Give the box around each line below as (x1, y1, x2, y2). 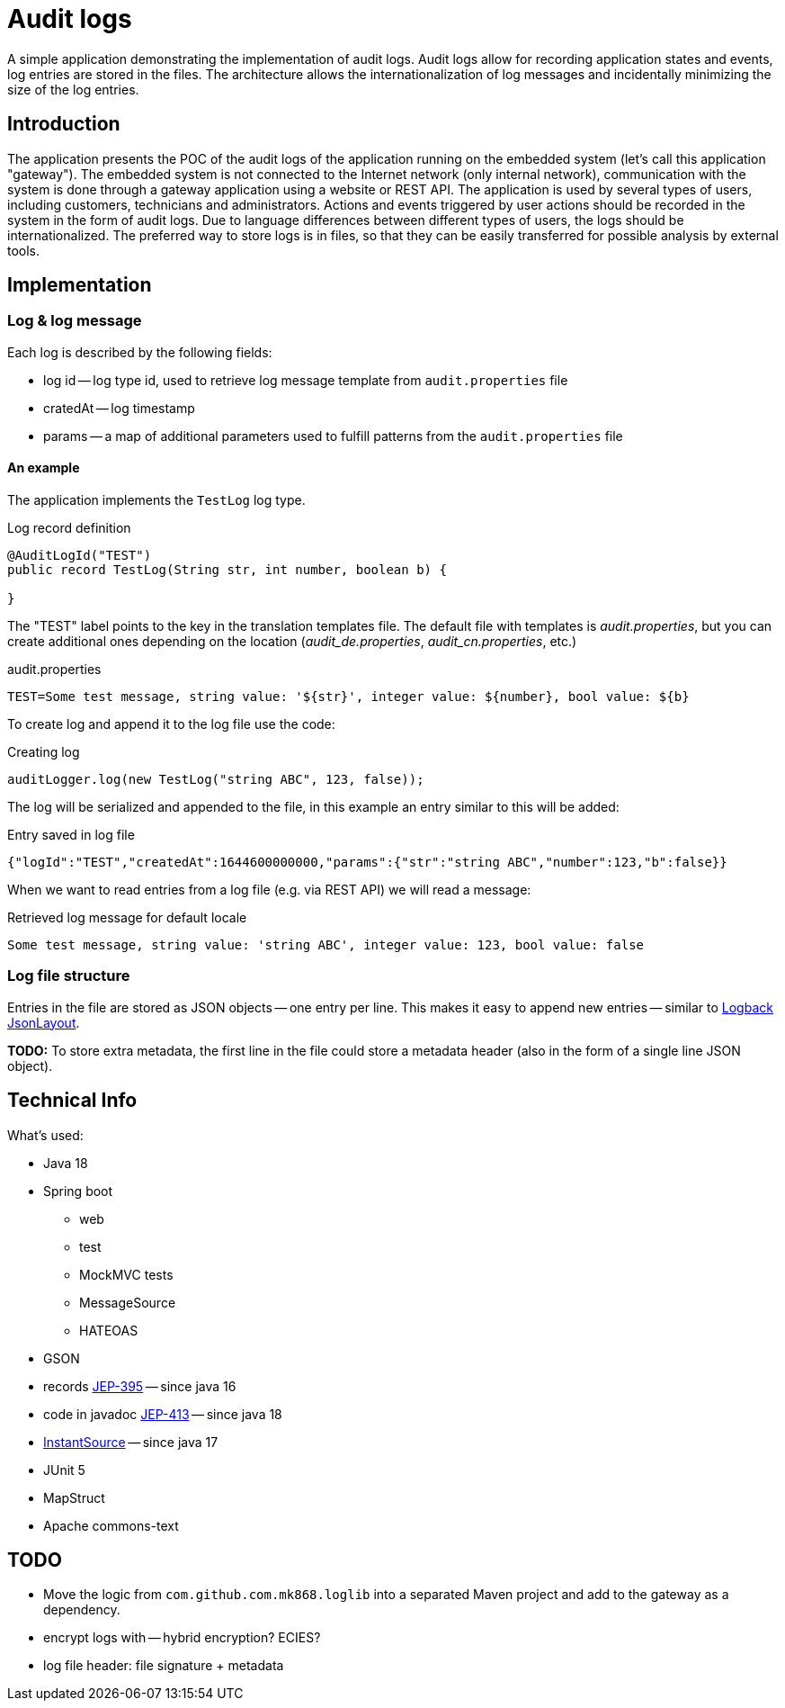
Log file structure (7, 966, 130, 985)
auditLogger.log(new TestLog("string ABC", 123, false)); (7, 772, 424, 787)
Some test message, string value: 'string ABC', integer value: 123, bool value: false (7, 938, 645, 953)
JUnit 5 (43, 1461, 85, 1478)
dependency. (43, 1602, 120, 1618)
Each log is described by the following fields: (7, 344, 272, 360)
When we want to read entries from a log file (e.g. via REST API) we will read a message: (7, 882, 531, 898)
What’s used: (7, 1127, 84, 1143)
